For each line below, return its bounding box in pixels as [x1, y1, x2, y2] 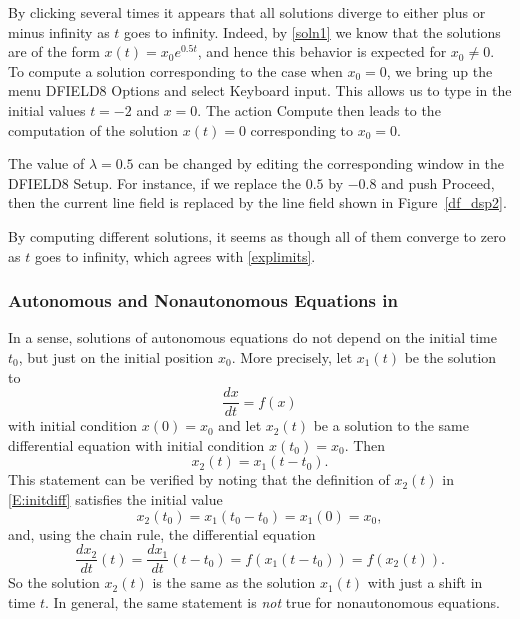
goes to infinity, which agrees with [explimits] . [34, 245, 316, 266]
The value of [8, 153, 85, 174]
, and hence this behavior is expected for [197, 41, 447, 62]
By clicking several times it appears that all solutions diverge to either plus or [8, 2, 486, 22]
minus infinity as [8, 21, 110, 42]
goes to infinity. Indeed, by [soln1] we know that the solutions [124, 21, 501, 42]
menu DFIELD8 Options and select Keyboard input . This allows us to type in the [8, 80, 512, 101]
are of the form [8, 41, 100, 62]
